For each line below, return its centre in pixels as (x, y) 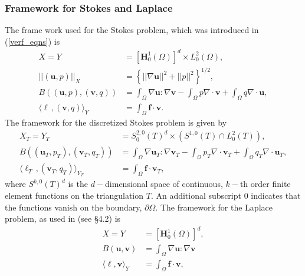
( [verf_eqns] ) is (32, 41)
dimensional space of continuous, (164, 184)
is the (78, 184)
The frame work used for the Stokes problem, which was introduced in (132, 30)
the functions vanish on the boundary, (73, 207)
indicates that (276, 195)
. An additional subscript (196, 195)
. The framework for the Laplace (214, 207)
